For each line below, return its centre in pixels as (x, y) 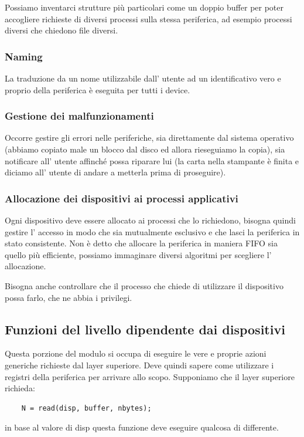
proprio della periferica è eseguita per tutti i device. (98, 89)
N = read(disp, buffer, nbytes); (86, 408)
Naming (24, 56)
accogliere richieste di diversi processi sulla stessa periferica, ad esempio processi (148, 18)
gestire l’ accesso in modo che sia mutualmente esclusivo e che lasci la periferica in (152, 231)
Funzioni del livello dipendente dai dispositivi (145, 329)
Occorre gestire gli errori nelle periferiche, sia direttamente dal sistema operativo (149, 138)
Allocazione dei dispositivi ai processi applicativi (122, 198)
